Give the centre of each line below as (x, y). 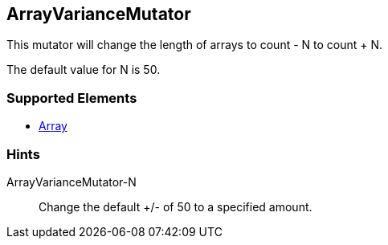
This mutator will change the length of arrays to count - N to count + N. (195, 45)
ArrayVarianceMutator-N (71, 182)
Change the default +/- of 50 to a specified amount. (176, 206)
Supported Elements (72, 98)
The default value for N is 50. (84, 70)
